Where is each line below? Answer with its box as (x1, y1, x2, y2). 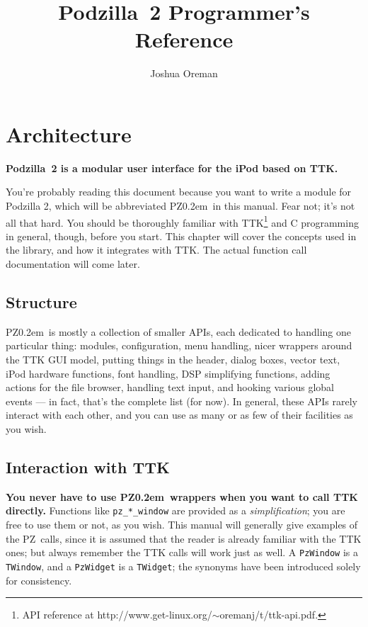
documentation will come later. (6, 256, 140, 271)
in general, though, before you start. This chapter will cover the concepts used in (6, 228, 357, 243)
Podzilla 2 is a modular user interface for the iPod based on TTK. (6, 160, 338, 175)
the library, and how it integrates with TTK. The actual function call (6, 242, 307, 257)
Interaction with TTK (6, 456, 170, 478)
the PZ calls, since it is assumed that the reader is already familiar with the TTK (6, 531, 362, 546)
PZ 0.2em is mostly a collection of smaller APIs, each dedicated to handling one (6, 324, 351, 339)
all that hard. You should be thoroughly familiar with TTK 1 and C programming (6, 213, 359, 230)
